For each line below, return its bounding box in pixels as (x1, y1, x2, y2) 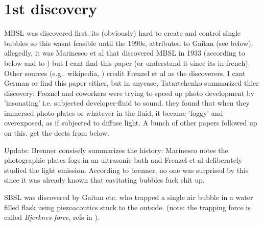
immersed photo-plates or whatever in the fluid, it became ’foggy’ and (4, 107, 223, 118)
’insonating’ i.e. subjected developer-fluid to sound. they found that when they (4, 97, 250, 108)
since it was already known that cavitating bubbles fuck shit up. (4, 174, 205, 185)
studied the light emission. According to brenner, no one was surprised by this (4, 164, 249, 175)
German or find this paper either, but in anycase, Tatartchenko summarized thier (4, 78, 259, 88)
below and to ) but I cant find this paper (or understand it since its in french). (4, 57, 250, 68)
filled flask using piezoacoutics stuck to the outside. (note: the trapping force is (4, 202, 251, 212)
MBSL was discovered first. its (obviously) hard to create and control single (4, 28, 241, 38)
